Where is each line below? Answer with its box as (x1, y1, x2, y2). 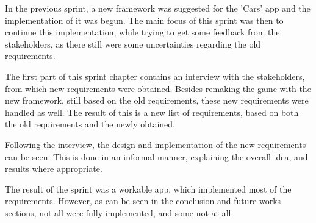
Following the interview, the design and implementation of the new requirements (5, 138, 306, 150)
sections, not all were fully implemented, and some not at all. (5, 206, 234, 219)
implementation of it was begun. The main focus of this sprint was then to (5, 13, 284, 26)
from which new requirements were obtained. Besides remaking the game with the (5, 82, 311, 94)
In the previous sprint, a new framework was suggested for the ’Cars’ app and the (5, 2, 311, 14)
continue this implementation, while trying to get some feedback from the (5, 26, 280, 38)
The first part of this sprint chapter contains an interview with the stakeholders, (5, 69, 305, 82)
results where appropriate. (5, 162, 102, 175)
